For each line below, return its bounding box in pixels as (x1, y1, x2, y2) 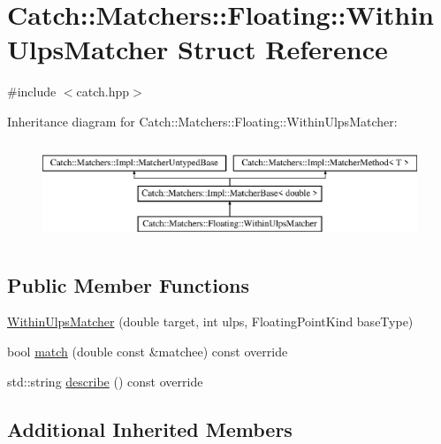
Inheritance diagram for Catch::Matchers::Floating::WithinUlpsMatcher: (7, 111, 398, 130)
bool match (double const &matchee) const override (7, 342, 288, 361)
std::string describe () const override (7, 371, 203, 390)
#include (7, 82, 57, 101)
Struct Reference (178, 31, 388, 67)
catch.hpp (76, 82, 130, 101)
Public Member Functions (7, 271, 249, 298)
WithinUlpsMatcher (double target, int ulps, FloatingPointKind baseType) (7, 312, 414, 331)
